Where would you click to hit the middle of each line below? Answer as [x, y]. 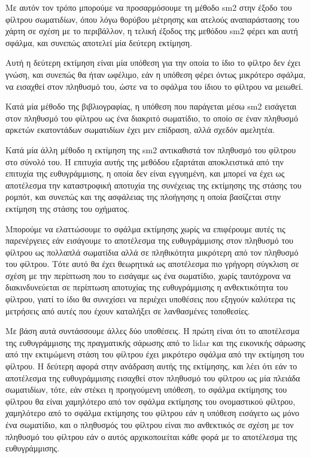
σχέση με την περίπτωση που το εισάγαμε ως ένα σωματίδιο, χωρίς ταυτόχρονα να [148, 275]
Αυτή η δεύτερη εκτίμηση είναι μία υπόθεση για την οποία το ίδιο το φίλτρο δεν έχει [153, 63]
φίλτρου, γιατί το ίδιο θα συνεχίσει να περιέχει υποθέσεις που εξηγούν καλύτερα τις [151, 299]
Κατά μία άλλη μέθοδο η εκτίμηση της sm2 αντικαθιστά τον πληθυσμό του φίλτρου [151, 149]
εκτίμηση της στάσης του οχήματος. [68, 208]
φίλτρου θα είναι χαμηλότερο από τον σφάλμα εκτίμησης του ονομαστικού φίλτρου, [151, 401]
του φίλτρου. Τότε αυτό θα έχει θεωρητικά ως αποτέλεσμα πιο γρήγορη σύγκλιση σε [152, 264]
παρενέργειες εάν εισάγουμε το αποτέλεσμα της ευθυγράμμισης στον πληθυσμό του [150, 240]
